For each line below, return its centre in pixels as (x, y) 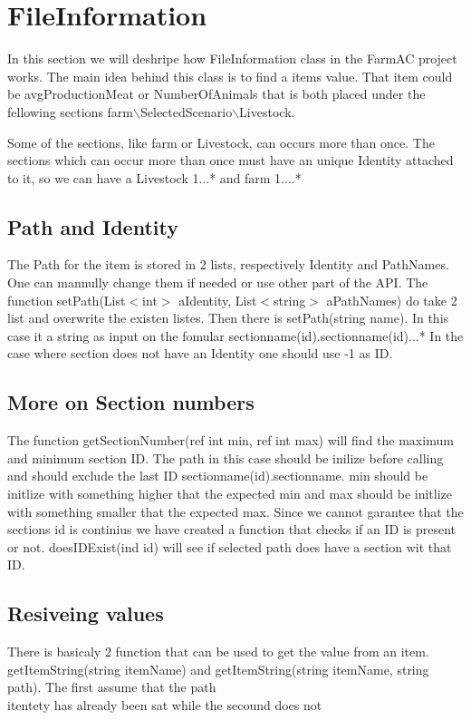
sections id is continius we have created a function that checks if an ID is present (232, 529)
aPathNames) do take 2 (392, 300)
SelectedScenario (186, 111)
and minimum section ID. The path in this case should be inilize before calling (226, 457)
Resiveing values (86, 613)
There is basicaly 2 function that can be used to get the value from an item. (218, 652)
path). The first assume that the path (112, 687)
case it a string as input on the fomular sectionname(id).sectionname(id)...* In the (235, 335)
